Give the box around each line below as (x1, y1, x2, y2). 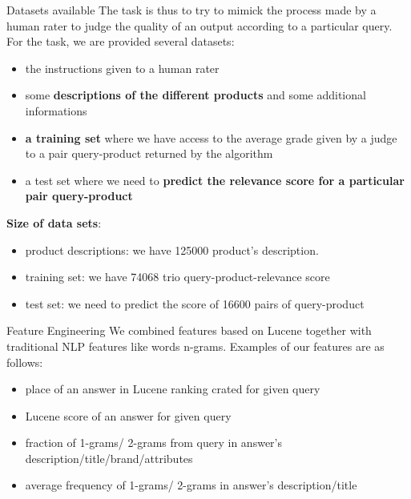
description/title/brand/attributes (25, 449, 193, 466)
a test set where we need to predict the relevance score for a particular (25, 171, 405, 188)
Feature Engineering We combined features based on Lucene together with (6, 322, 372, 339)
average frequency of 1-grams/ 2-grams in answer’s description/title (25, 477, 357, 493)
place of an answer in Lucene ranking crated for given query (25, 380, 320, 397)
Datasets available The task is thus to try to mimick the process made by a (6, 2, 377, 18)
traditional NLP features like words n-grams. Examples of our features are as (6, 337, 385, 354)
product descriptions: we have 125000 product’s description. (25, 241, 319, 258)
